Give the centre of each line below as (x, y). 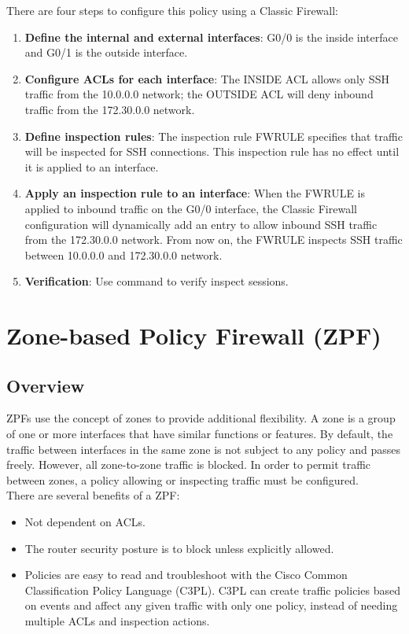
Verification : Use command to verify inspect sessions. (157, 281)
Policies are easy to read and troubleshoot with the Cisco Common (186, 575)
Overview (46, 385)
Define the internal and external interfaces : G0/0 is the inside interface (211, 37)
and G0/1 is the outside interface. (106, 52)
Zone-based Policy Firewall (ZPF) (194, 335)
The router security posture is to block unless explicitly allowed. (179, 548)
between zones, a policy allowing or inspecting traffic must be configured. (182, 479)
